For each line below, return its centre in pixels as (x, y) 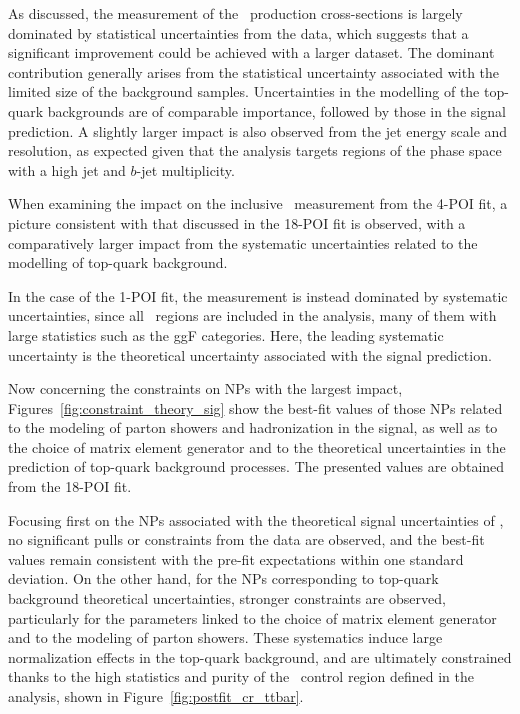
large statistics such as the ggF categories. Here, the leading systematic (226, 334)
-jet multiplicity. (185, 169)
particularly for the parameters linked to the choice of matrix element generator (252, 617)
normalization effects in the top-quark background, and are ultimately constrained (260, 656)
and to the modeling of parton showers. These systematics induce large (225, 637)
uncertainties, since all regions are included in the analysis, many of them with (252, 315)
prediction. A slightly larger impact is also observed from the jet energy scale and (258, 130)
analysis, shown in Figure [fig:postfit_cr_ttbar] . (156, 696)
